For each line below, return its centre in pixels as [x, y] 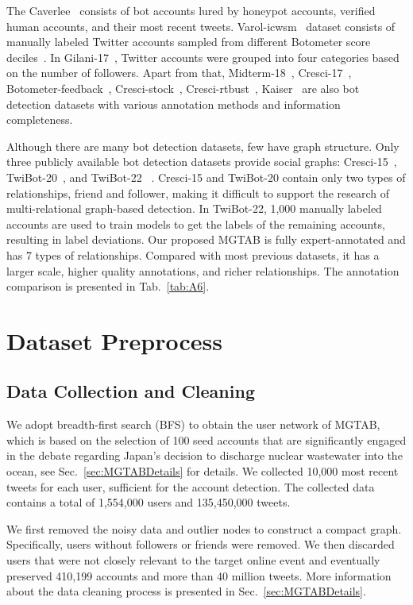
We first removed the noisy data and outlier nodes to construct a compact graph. [204, 528]
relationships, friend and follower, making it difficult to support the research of [198, 193]
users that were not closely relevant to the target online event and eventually [193, 560]
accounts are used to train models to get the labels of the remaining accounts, [196, 224]
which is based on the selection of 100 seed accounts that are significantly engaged [206, 439]
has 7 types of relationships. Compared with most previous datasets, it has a [193, 254]
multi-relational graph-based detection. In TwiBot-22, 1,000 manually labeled [194, 208]
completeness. [40, 119]
